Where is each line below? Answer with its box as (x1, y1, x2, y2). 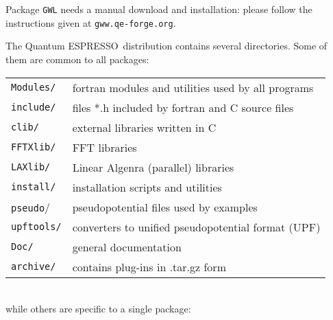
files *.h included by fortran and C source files (72, 99, 294, 115)
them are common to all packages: (5, 52, 149, 66)
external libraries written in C (72, 119, 217, 135)
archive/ (11, 261, 56, 272)
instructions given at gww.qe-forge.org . (5, 15, 176, 30)
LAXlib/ (11, 161, 51, 172)
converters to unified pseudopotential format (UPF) (72, 218, 321, 235)
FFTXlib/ (11, 141, 56, 152)
